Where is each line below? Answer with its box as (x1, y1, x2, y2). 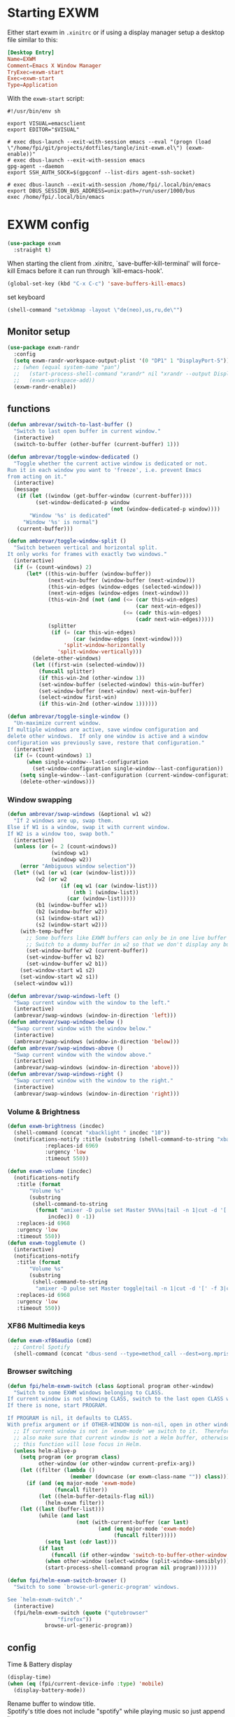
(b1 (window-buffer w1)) (35, 902, 108, 909)
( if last (38, 1545, 64, 1552)
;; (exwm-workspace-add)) (13, 377, 96, 384)
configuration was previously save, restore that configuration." (7, 739, 205, 746)
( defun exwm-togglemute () (7, 1239, 86, 1246)
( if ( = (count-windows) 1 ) (13, 752, 92, 759)
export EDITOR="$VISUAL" (7, 126, 80, 134)
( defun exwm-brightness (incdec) (7, 1122, 105, 1129)
